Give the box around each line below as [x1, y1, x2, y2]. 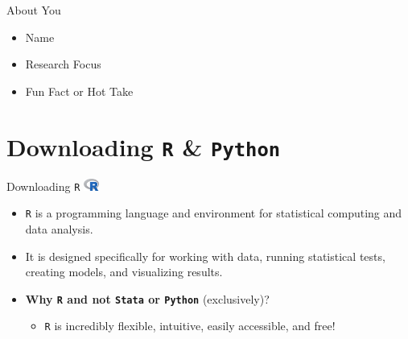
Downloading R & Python [6, 130, 281, 163]
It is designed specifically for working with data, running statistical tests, [25, 247, 385, 264]
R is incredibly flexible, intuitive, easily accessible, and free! [44, 317, 336, 334]
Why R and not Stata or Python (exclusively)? [25, 290, 270, 307]
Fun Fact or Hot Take [25, 82, 134, 99]
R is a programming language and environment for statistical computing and [25, 205, 402, 221]
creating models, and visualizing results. [25, 263, 223, 280]
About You [6, 2, 61, 18]
